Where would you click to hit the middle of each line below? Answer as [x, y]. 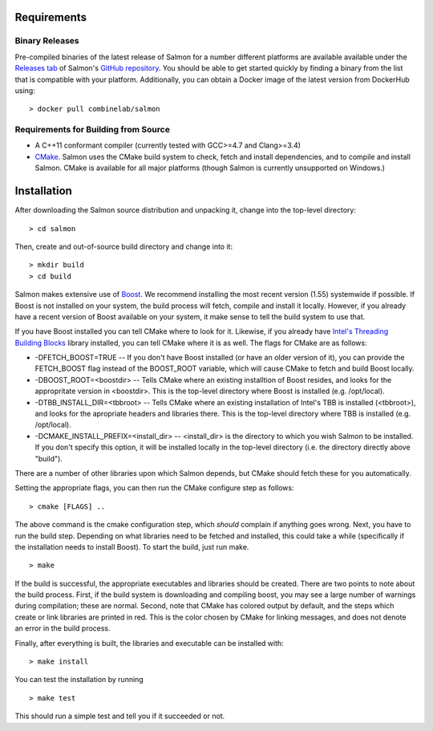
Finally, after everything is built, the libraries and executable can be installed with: [149, 643]
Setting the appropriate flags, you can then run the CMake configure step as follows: [154, 488]
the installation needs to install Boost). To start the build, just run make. [132, 546]
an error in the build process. [63, 628]
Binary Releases [47, 41]
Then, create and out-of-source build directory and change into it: [123, 246]
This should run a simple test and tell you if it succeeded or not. [120, 716]
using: [25, 90]
